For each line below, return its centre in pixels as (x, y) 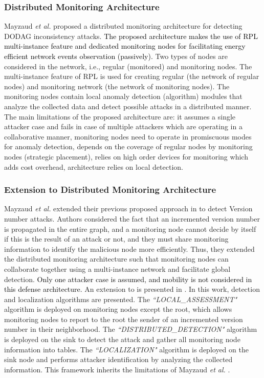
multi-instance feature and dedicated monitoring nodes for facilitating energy (125, 46)
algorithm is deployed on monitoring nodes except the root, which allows (118, 309)
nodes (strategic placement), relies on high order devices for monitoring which (126, 156)
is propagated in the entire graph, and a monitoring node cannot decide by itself (130, 228)
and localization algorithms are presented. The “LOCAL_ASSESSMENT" (121, 299)
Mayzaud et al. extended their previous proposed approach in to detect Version (128, 208)
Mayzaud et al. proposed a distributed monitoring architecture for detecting (123, 26)
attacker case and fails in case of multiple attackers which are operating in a (123, 126)
